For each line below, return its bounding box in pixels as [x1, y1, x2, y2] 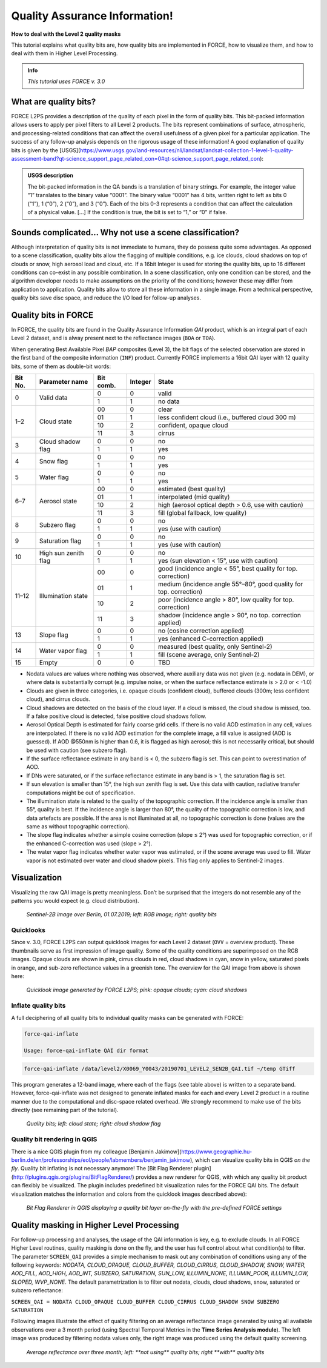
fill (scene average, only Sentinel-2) [157, 651, 260, 659]
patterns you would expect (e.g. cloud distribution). [11, 897, 139, 904]
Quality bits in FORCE [11, 310, 94, 320]
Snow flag [39, 457, 68, 465]
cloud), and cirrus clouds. [26, 696, 91, 703]
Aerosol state [39, 497, 78, 505]
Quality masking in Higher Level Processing [11, 1219, 179, 1230]
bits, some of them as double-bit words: [11, 363, 111, 370]
